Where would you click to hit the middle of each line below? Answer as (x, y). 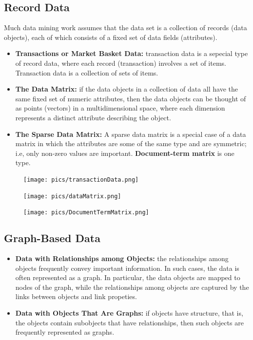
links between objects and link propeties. (76, 296)
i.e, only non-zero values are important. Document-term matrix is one (125, 153)
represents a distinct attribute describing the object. (93, 117)
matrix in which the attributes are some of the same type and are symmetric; (131, 143)
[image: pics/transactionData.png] (81, 179)
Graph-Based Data (52, 238)
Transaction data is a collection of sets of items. (87, 72)
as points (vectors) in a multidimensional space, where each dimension (120, 108)
